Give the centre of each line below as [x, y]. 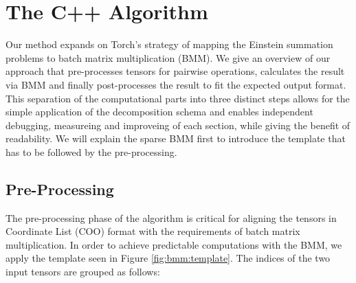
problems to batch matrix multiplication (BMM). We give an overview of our [168, 57]
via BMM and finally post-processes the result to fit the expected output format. [176, 84]
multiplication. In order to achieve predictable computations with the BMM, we [174, 244]
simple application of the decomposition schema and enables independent [159, 112]
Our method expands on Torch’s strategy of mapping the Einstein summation [169, 44]
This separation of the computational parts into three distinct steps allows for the [178, 98]
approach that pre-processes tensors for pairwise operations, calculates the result [175, 71]
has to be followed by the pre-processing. [91, 151]
